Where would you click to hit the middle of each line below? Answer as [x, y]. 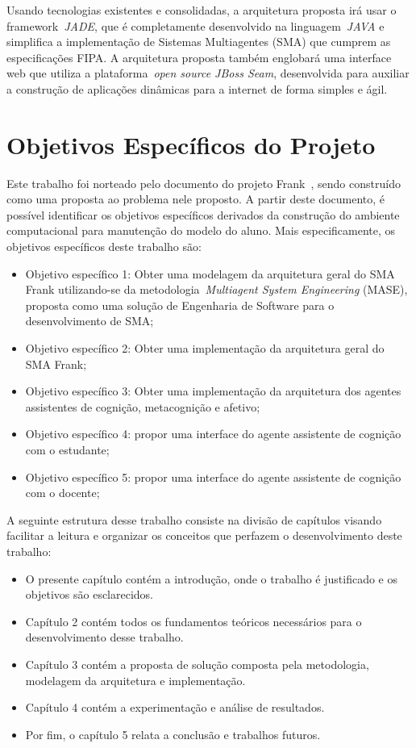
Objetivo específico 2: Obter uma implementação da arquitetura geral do [205, 348]
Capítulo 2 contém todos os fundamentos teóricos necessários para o [193, 621]
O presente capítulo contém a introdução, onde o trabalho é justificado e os [211, 578]
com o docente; [62, 493]
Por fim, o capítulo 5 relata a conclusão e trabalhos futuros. [173, 734]
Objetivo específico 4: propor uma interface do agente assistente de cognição [213, 434]
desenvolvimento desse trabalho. [104, 637]
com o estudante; [67, 449]
